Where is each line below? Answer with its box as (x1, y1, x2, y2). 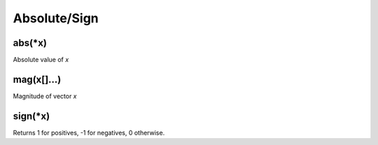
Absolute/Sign (13, 10, 99, 26)
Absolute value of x (13, 56, 69, 64)
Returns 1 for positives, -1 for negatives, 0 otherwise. (13, 128, 165, 137)
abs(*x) (13, 37, 47, 49)
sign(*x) (13, 110, 50, 122)
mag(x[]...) (13, 73, 62, 85)
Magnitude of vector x (13, 91, 77, 100)
